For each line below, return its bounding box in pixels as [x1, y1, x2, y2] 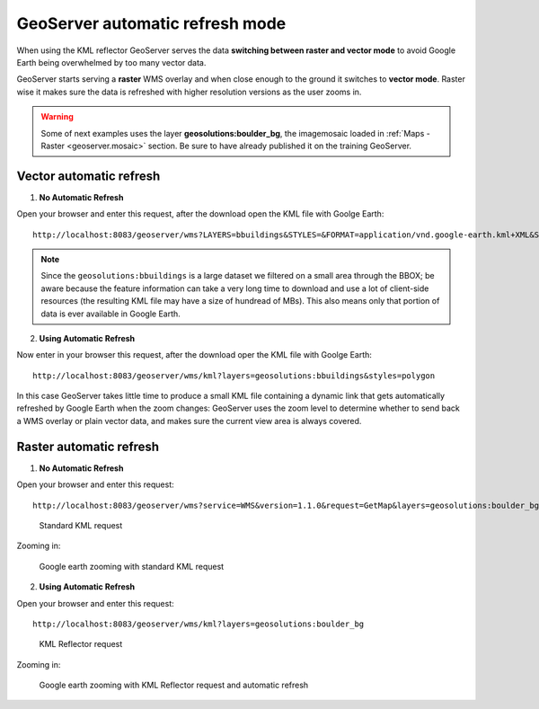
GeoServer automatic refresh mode [16, 13, 287, 33]
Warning [40, 111, 74, 122]
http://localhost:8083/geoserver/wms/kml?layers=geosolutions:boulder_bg [32, 618, 365, 629]
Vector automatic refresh [16, 168, 161, 183]
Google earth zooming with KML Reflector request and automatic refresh [39, 679, 309, 691]
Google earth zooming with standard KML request [39, 561, 225, 572]
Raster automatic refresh [16, 439, 160, 454]
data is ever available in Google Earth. [40, 308, 181, 319]
